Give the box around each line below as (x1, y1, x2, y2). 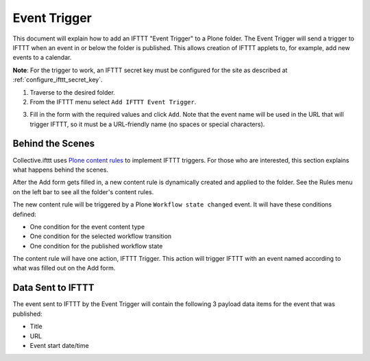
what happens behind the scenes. (12, 165, 109, 174)
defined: (12, 210, 37, 218)
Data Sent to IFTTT (12, 282, 95, 294)
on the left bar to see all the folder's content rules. (12, 187, 154, 196)
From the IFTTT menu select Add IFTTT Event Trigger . (29, 97, 197, 106)
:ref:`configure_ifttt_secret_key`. (12, 75, 103, 84)
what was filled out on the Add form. (12, 264, 116, 272)
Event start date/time (29, 341, 89, 349)
